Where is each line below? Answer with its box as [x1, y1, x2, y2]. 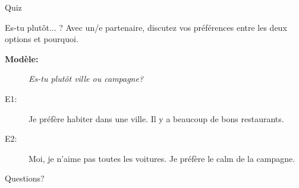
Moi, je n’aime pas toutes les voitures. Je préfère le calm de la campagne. [29, 152, 295, 164]
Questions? [5, 172, 45, 184]
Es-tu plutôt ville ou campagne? [29, 72, 144, 85]
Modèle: [5, 52, 39, 65]
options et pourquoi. [5, 33, 78, 45]
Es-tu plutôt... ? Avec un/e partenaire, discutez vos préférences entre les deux [5, 21, 287, 33]
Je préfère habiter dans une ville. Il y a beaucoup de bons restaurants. [29, 112, 284, 125]
